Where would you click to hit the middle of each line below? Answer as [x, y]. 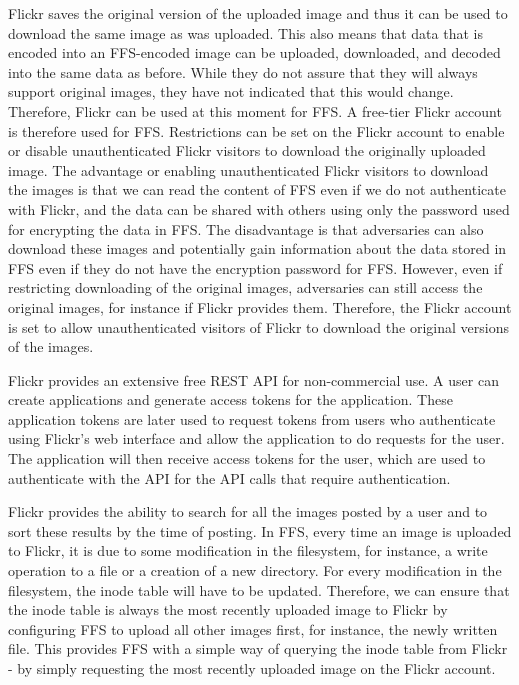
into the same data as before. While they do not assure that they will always [243, 71]
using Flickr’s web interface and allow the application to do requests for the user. [256, 438]
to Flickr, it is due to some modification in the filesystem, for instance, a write [248, 550]
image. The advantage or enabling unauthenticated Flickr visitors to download [248, 169]
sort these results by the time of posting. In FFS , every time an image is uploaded [260, 530]
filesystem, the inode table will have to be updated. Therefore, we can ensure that [259, 589]
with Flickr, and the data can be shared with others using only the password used [259, 208]
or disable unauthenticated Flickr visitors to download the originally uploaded [247, 150]
